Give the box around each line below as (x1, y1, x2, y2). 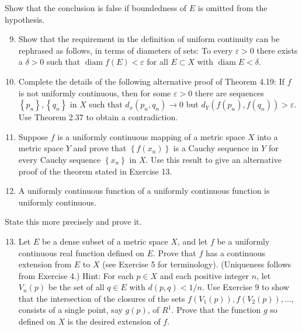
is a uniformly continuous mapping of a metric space (57, 130, 245, 142)
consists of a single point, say (18, 304, 123, 316)
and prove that (73, 142, 127, 154)
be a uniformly (217, 235, 270, 247)
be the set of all (48, 281, 105, 293)
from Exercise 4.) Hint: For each (18, 269, 134, 281)
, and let (177, 235, 208, 247)
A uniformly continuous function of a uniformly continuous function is (18, 184, 270, 197)
